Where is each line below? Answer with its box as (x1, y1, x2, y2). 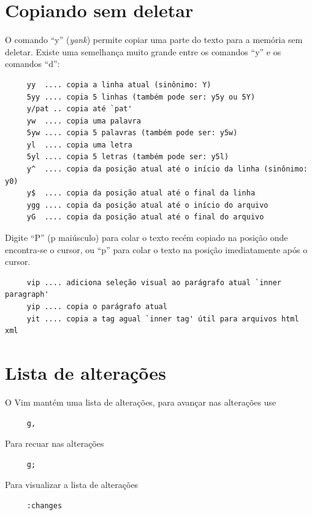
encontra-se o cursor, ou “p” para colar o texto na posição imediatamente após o (5, 243, 308, 256)
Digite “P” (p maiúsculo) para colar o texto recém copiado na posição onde (5, 231, 288, 244)
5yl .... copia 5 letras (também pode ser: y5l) (26, 152, 229, 162)
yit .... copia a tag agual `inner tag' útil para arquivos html (26, 314, 299, 323)
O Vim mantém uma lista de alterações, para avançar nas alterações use (5, 395, 276, 408)
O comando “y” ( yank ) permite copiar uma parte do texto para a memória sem (5, 33, 303, 46)
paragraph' (5, 290, 49, 299)
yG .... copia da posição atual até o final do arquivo (26, 213, 264, 222)
